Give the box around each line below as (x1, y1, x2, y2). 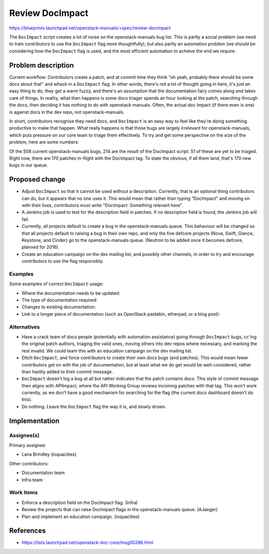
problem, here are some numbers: (9, 139, 79, 145)
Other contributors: (9, 460, 49, 466)
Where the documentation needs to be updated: (21, 290, 121, 296)
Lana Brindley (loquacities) (21, 451, 77, 457)
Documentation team (21, 470, 65, 476)
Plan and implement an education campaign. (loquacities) (21, 514, 140, 520)
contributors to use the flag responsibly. (21, 258, 104, 264)
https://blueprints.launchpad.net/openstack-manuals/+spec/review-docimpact (9, 25, 171, 31)
